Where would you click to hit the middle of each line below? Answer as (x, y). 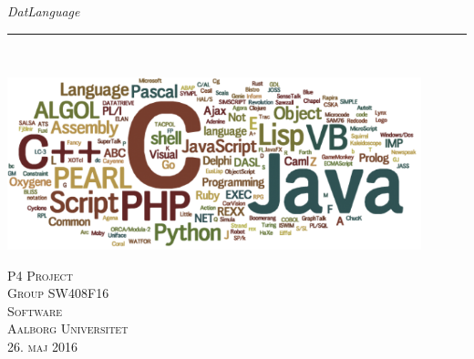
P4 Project (40, 275)
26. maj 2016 (43, 346)
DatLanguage (44, 11)
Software (35, 310)
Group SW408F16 (58, 293)
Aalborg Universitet (68, 328)
